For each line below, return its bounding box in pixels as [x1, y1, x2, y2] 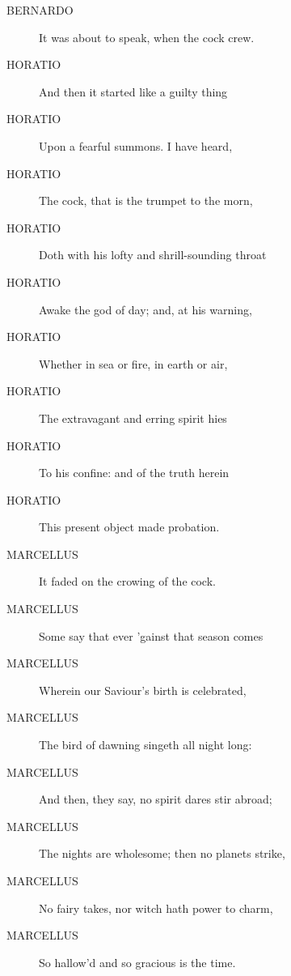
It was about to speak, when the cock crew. [39, 28, 255, 45]
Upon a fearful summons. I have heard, [39, 137, 233, 154]
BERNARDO [6, 2, 74, 18]
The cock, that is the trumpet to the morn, [39, 192, 253, 209]
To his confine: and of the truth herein [39, 464, 230, 481]
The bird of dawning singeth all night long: [39, 736, 252, 753]
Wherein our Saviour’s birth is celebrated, [39, 681, 247, 698]
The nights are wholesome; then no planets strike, [39, 845, 285, 862]
